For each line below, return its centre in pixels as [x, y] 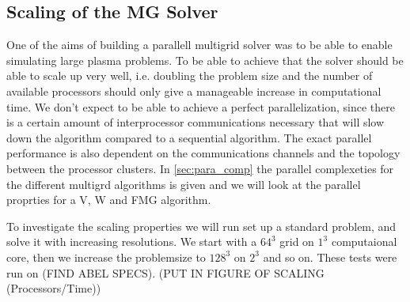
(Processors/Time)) [54, 288]
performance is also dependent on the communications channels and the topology [203, 153]
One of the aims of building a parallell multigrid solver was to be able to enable [199, 45]
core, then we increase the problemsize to [106, 257]
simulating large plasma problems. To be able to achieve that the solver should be [205, 60]
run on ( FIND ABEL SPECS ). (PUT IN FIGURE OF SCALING [165, 272]
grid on [297, 242]
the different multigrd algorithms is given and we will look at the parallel [184, 184]
